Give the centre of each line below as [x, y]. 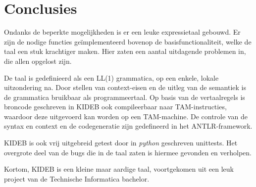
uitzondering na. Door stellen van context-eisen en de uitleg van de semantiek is [125, 87]
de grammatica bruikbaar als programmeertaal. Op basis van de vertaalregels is [125, 97]
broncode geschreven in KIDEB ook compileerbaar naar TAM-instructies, [115, 107]
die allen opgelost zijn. [38, 61]
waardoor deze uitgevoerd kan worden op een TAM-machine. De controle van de [126, 116]
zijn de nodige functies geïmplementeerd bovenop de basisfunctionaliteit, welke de [128, 41]
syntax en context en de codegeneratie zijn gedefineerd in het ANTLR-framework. [128, 126]
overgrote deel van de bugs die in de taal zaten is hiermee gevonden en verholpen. [128, 152]
